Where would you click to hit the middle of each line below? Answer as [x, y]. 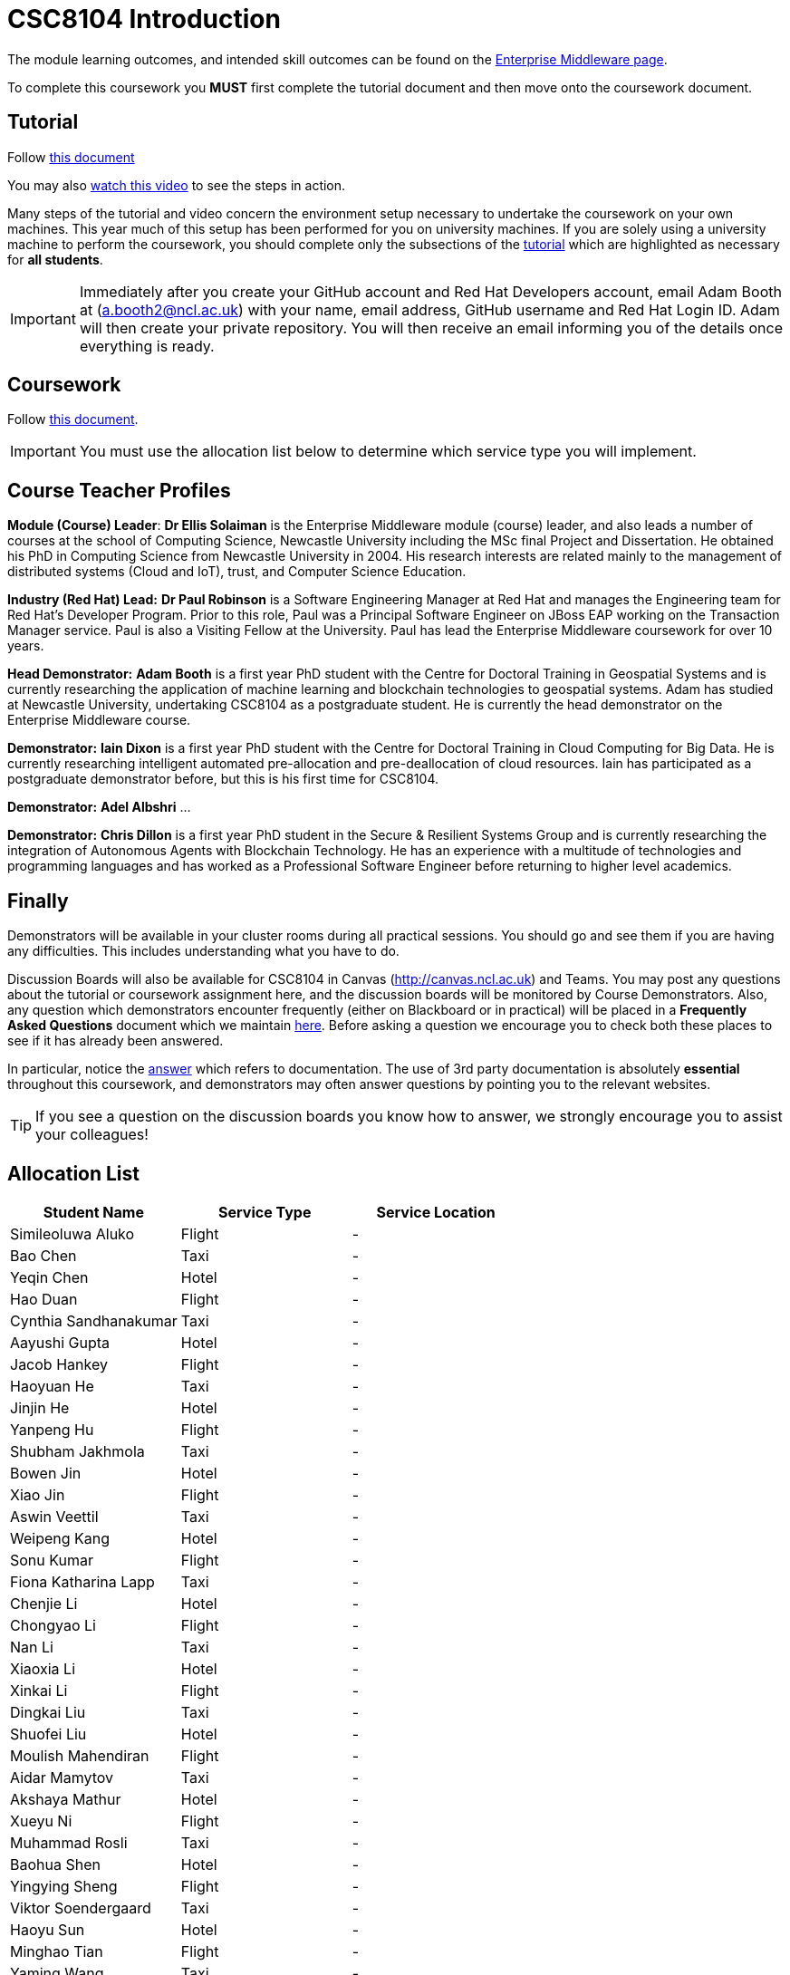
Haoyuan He [52, 1386]
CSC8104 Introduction [144, 19]
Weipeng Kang [60, 1538]
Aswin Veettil [54, 1516]
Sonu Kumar [52, 1560]
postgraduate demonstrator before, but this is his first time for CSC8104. [223, 779]
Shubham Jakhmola [77, 1451]
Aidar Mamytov [62, 1777]
